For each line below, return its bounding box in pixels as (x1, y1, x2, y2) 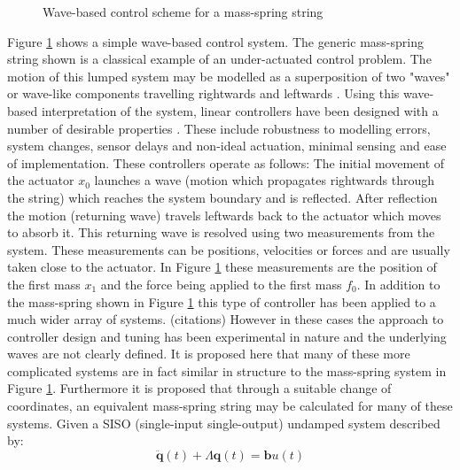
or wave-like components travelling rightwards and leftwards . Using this (7, 84, 400, 103)
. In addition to (356, 274, 441, 293)
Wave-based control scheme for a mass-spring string (43, 3, 324, 20)
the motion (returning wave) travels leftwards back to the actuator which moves (7, 205, 441, 224)
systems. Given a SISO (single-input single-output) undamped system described (7, 413, 441, 432)
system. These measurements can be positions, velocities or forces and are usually (7, 240, 450, 258)
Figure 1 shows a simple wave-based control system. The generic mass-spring (7, 32, 424, 50)
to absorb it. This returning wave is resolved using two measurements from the (7, 223, 435, 242)
